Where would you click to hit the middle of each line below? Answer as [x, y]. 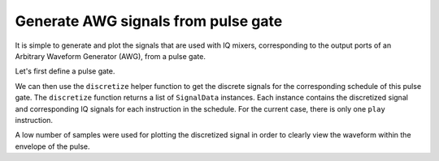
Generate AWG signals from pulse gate [149, 21]
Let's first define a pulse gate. [65, 71]
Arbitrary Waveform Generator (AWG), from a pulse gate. [111, 56]
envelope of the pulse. [52, 146]
